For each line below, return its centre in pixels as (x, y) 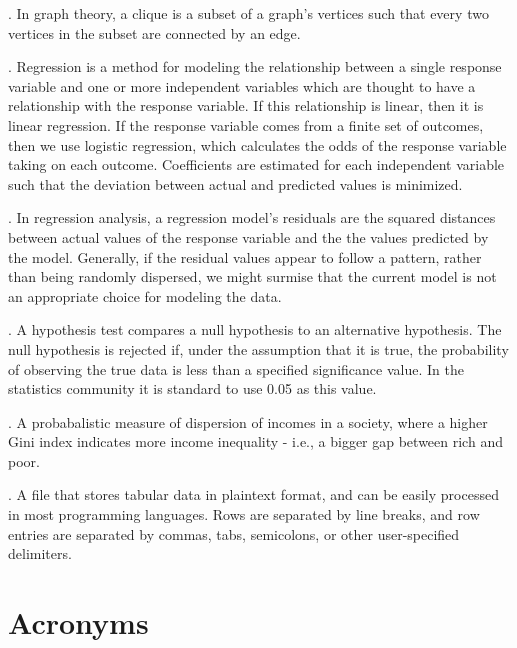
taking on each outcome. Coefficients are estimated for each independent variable (256, 164)
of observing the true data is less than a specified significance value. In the (236, 368)
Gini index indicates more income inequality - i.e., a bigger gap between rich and (255, 441)
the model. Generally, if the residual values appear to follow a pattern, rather (245, 256)
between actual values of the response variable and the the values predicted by (248, 236)
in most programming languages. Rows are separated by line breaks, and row (244, 514)
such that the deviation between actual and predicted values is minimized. (235, 183)
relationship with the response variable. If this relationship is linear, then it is (246, 105)
